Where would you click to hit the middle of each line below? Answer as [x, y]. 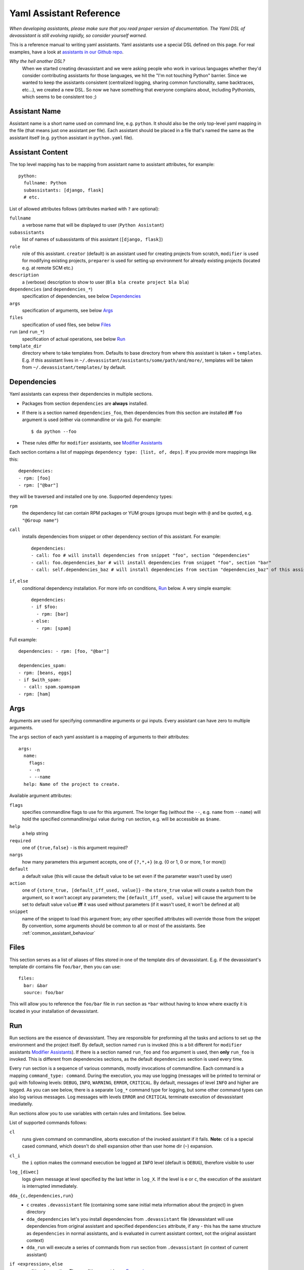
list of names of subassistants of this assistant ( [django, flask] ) [92, 239]
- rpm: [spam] [54, 628]
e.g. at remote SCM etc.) [48, 268]
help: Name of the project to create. [72, 784]
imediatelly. [21, 1104]
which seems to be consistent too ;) [59, 97]
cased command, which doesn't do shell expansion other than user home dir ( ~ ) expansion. [118, 1146]
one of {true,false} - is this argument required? [75, 847]
